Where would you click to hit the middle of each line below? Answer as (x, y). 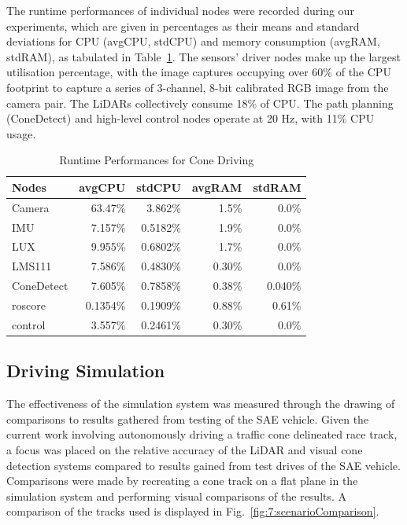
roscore (29, 305)
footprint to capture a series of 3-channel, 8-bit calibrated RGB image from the (198, 87)
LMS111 (32, 266)
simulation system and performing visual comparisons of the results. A (177, 496)
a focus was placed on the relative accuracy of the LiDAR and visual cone (185, 449)
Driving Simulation (86, 371)
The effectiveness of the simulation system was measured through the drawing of (201, 404)
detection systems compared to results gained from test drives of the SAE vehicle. (203, 465)
